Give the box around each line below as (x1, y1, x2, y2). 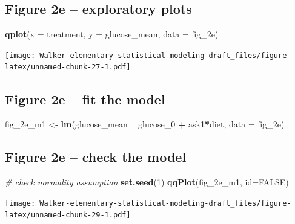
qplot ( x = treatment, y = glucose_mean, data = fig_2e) (5, 28, 219, 40)
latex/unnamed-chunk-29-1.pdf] (5, 211, 131, 220)
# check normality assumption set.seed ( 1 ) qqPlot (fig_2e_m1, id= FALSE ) (5, 176, 289, 188)
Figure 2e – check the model (5, 147, 187, 166)
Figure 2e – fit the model (5, 89, 165, 108)
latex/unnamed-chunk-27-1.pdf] (5, 63, 131, 72)
